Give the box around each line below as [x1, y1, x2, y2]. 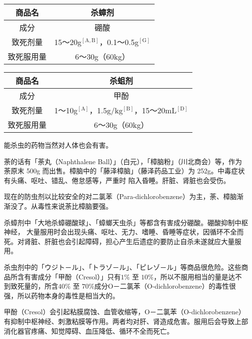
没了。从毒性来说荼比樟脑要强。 [10, 200, 112, 211]
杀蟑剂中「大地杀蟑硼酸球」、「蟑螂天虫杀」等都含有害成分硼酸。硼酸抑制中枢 [4, 217, 248, 227]
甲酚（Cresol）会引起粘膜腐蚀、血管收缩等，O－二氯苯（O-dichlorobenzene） [4, 307, 245, 317]
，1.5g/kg [89, 105, 123, 116]
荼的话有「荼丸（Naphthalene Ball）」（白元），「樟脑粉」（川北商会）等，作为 [4, 156, 242, 166]
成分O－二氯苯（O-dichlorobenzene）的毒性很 [94, 281, 236, 291]
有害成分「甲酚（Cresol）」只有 [24, 271, 121, 281]
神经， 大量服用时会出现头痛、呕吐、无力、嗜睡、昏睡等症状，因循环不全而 [4, 227, 244, 237]
